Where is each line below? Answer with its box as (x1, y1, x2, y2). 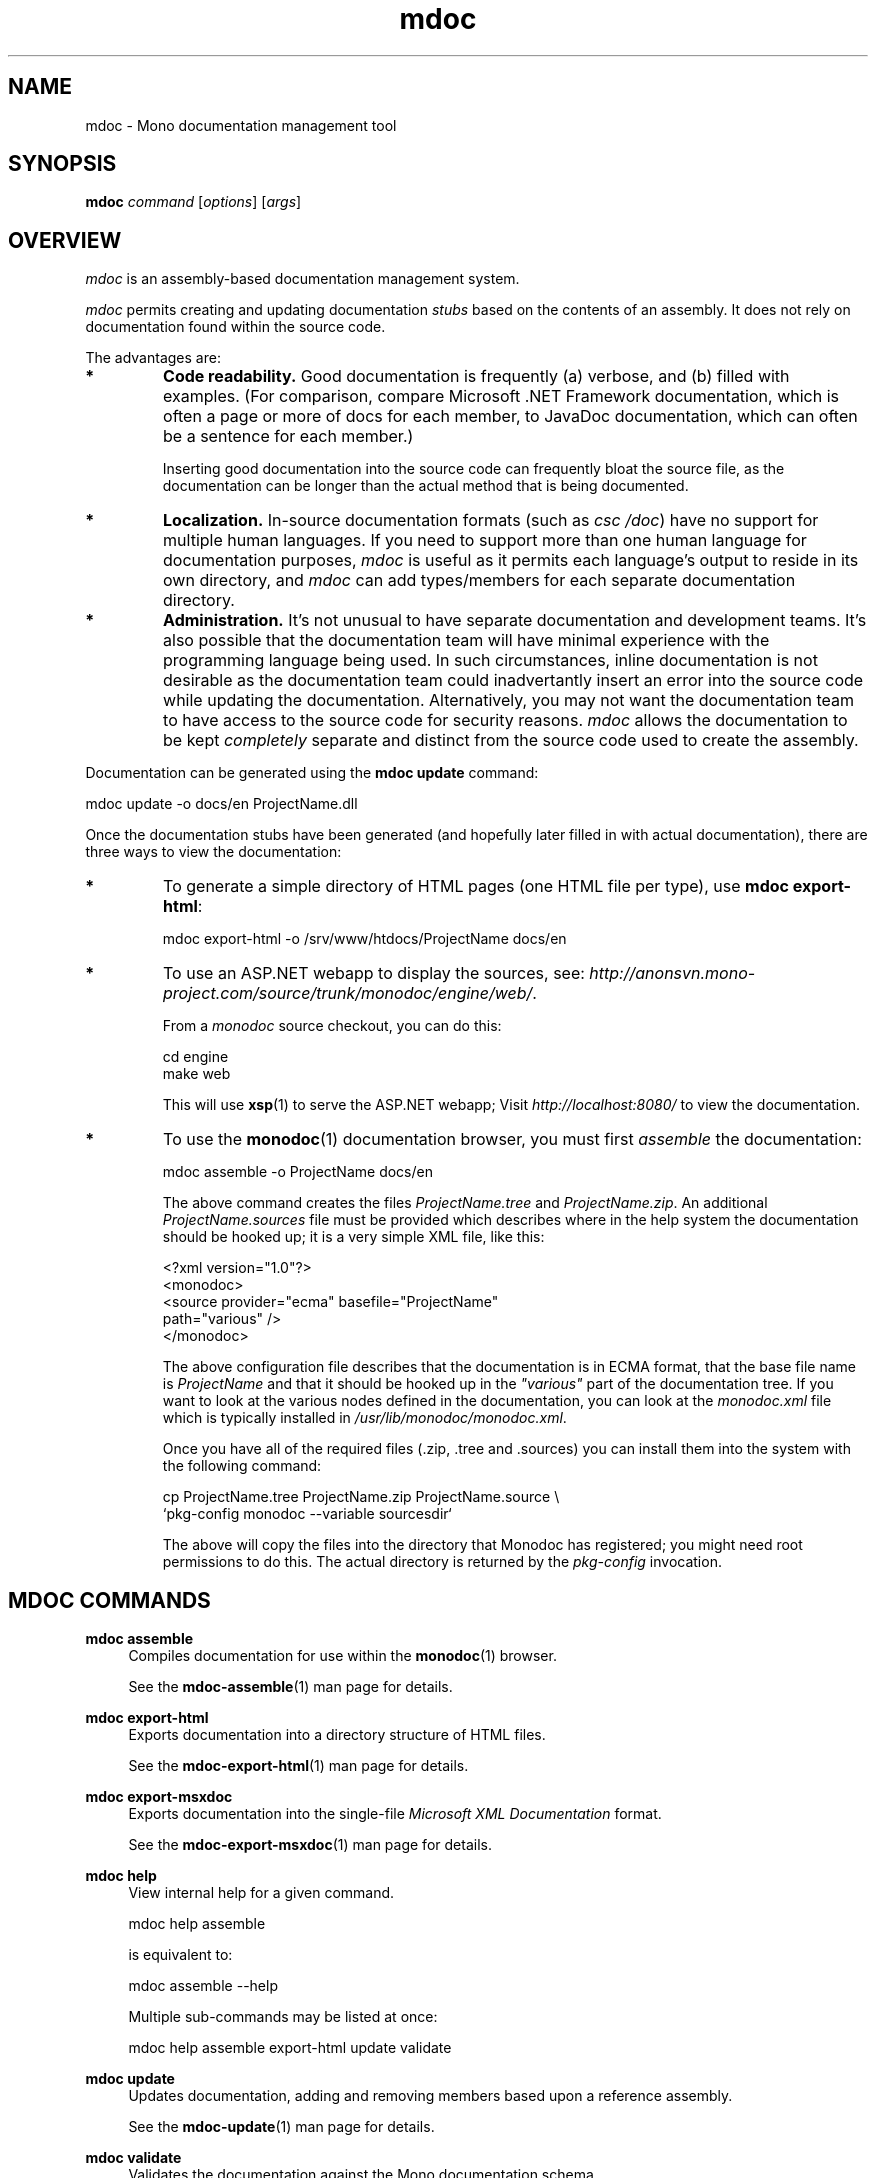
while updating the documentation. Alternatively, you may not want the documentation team (163, 690, 855, 711)
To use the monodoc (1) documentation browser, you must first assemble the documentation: (163, 1129, 862, 1150)
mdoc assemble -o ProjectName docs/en (162, 1163, 433, 1181)
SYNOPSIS (8, 151, 117, 177)
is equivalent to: (128, 1946, 233, 1964)
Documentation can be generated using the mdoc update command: (85, 764, 539, 782)
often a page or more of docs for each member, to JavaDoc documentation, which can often (163, 406, 858, 427)
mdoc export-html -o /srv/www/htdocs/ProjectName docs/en (162, 930, 567, 948)
